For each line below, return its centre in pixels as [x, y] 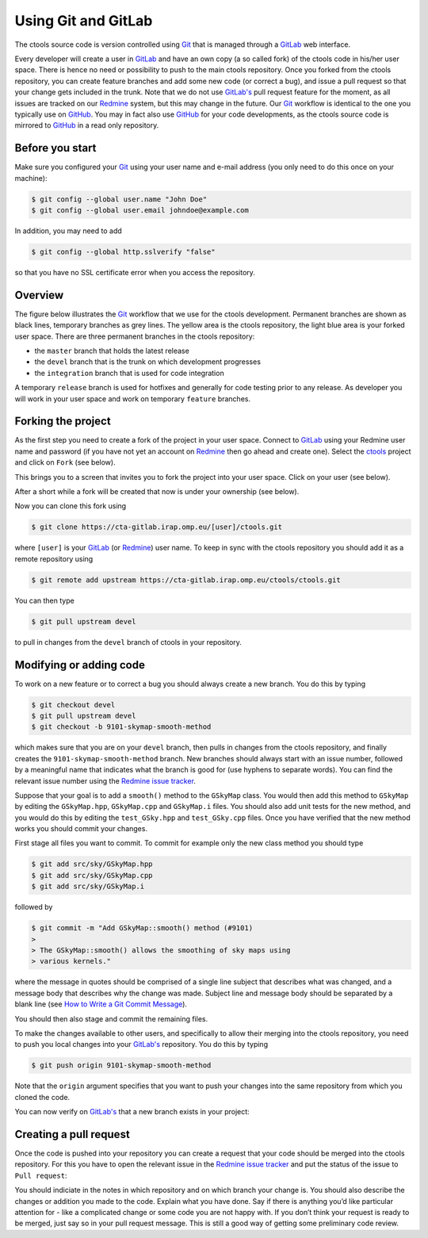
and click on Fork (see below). [65, 462]
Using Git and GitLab [84, 21]
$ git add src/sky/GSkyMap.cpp [92, 875]
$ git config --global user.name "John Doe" [119, 199]
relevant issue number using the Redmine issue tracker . [105, 780]
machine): [31, 178]
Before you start [55, 148]
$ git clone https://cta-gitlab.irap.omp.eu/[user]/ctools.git [157, 527]
